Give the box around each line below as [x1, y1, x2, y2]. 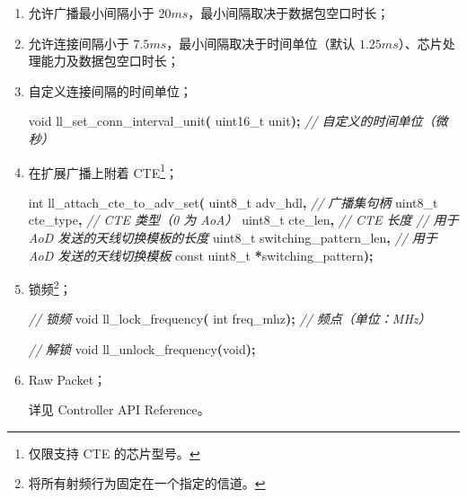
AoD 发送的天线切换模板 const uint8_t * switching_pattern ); [28, 245, 374, 264]
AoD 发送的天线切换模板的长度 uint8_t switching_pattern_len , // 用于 [28, 228, 437, 246]
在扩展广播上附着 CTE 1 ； [28, 160, 179, 182]
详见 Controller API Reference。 [28, 400, 210, 419]
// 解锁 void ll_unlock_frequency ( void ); [28, 340, 256, 359]
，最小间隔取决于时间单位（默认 [166, 33, 356, 52]
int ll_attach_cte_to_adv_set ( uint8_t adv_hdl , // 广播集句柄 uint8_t [28, 192, 438, 211]
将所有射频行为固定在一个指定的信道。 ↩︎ [28, 474, 266, 493]
